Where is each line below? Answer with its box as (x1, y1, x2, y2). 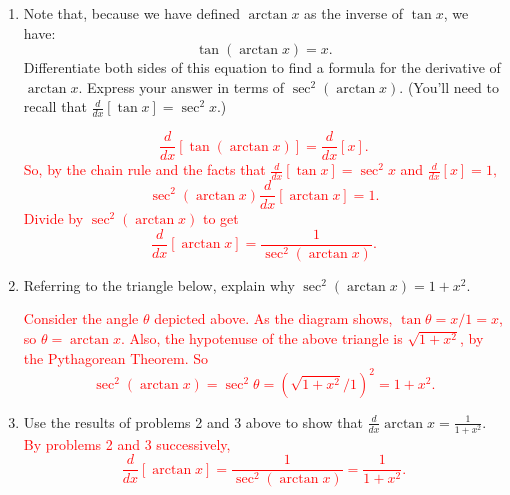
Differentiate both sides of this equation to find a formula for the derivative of (23, 57, 501, 78)
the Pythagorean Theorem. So (23, 347, 209, 368)
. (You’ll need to (399, 76, 499, 97)
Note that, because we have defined (23, 3, 241, 23)
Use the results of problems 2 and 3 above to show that (23, 411, 363, 432)
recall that (23, 96, 87, 117)
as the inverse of (304, 3, 404, 23)
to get (203, 208, 239, 229)
